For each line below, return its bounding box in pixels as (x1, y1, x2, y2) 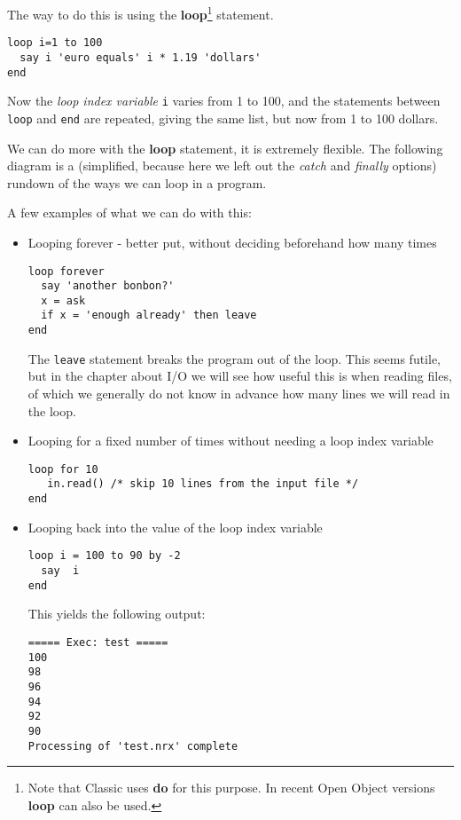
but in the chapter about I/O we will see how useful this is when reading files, (27, 367, 452, 385)
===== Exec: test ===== (27, 635, 168, 649)
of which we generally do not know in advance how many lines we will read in (27, 384, 450, 403)
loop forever (27, 264, 105, 278)
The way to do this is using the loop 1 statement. (7, 3, 274, 23)
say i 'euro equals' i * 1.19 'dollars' (20, 51, 262, 64)
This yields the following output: (27, 604, 206, 623)
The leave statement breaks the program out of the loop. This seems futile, (27, 349, 441, 367)
